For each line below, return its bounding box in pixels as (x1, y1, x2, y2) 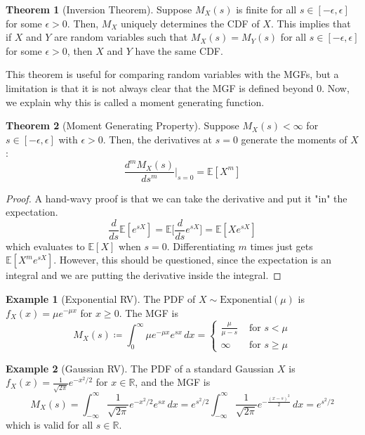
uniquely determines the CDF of (121, 15, 260, 30)
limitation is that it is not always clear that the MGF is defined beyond (6, 80, 314, 95)
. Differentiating (166, 238, 235, 253)
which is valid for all (6, 417, 93, 432)
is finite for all (236, 2, 297, 16)
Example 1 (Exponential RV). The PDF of (6, 291, 196, 306)
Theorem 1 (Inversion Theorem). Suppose (6, 2, 192, 16)
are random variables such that (54, 30, 188, 44)
